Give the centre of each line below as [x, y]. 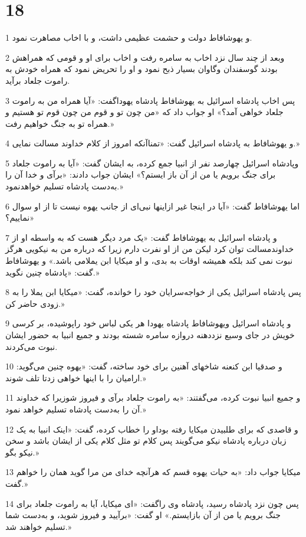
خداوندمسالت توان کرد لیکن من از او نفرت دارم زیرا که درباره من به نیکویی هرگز [150, 249]
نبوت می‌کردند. [32, 346]
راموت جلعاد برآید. [38, 80]
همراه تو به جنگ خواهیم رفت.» [60, 123]
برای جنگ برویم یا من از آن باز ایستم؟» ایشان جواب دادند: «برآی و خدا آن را [141, 174]
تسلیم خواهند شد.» [39, 526]
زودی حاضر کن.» [35, 303]
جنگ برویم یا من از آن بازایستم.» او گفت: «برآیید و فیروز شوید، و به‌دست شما [143, 515]
